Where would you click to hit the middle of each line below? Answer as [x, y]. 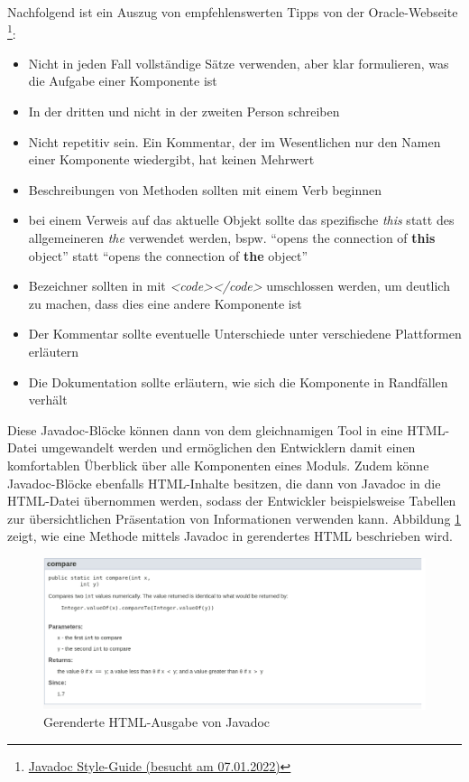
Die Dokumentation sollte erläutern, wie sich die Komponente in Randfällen [238, 382]
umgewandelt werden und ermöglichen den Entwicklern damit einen [228, 447]
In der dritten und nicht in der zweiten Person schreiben [184, 112]
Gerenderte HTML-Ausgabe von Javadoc [157, 722]
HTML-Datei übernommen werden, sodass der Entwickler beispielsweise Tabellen [232, 501]
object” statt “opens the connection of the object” [168, 255]
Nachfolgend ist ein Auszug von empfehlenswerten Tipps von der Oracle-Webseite [233, 12]
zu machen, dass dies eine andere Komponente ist [165, 303]
